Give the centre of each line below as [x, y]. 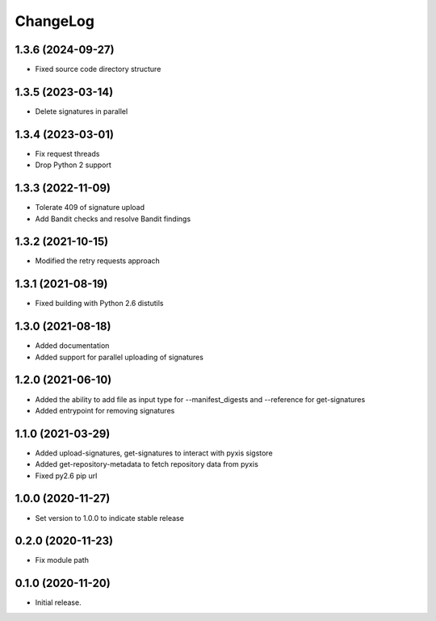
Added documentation [72, 346]
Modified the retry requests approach [98, 261]
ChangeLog [55, 21]
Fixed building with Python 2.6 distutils [99, 304]
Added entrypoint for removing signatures [105, 410]
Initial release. [58, 602]
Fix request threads [67, 153]
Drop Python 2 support [73, 165]
